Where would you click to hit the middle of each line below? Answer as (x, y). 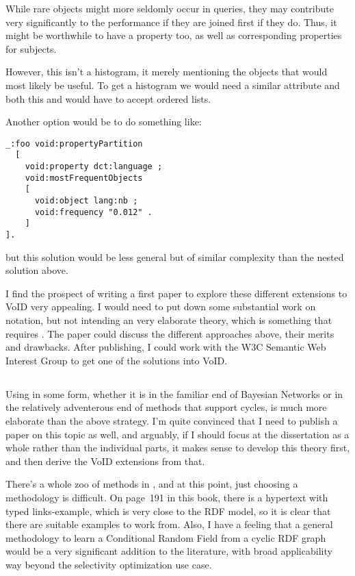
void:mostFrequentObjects (84, 178)
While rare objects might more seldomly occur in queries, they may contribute (170, 8)
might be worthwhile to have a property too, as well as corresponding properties (174, 35)
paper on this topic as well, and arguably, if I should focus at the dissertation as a (177, 434)
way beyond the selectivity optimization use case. (109, 564)
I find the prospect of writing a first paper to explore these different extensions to (176, 293)
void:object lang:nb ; (86, 201)
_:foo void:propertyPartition (74, 143)
